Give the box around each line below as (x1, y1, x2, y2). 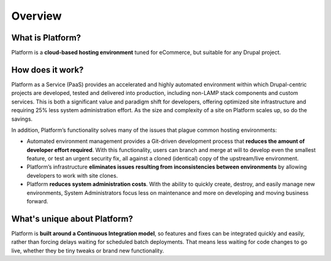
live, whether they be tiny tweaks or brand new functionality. (11, 247, 164, 254)
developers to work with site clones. (26, 172, 118, 179)
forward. (26, 198, 48, 205)
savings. (11, 115, 33, 123)
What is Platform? (11, 32, 82, 43)
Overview (11, 9, 62, 23)
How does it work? (11, 64, 84, 75)
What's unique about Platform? (11, 213, 134, 224)
